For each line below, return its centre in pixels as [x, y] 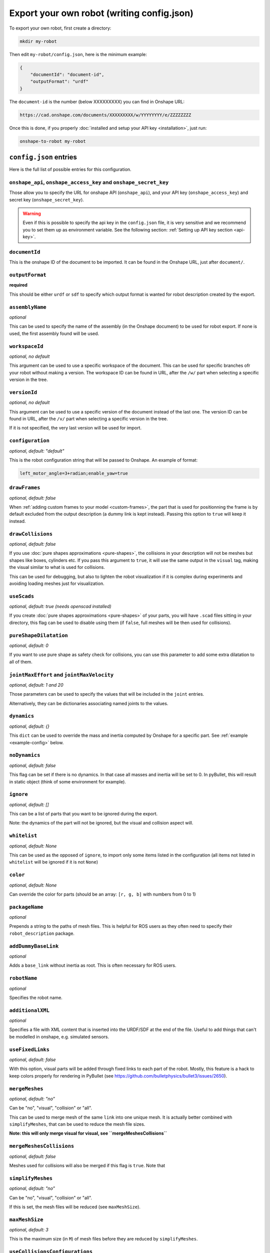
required [18, 285]
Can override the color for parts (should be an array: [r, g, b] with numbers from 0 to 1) [102, 894]
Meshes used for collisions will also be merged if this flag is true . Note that [87, 1165]
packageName [26, 907]
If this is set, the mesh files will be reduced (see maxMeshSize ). [75, 1207]
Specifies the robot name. [36, 997]
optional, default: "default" [37, 451]
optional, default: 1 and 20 [36, 685]
